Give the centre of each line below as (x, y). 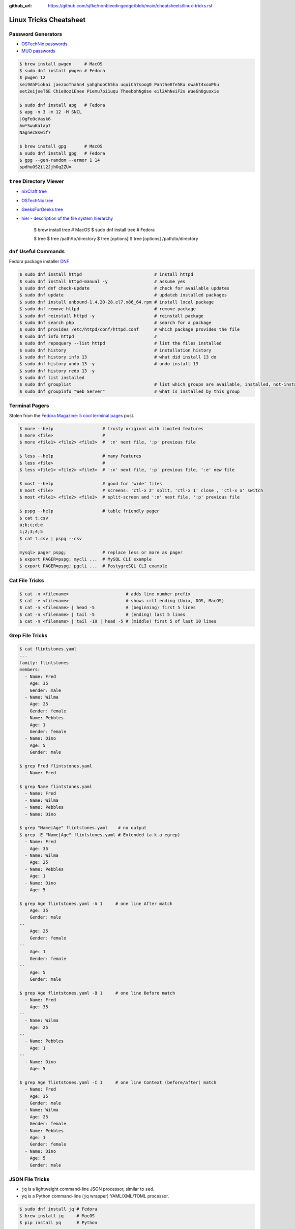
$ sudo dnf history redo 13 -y (57, 371)
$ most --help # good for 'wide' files (91, 483)
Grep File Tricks (28, 636)
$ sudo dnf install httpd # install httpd (106, 275)
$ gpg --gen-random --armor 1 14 (60, 160)
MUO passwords (38, 51)
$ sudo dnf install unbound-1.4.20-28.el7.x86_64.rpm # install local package (117, 302)
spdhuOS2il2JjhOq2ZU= (45, 167)
